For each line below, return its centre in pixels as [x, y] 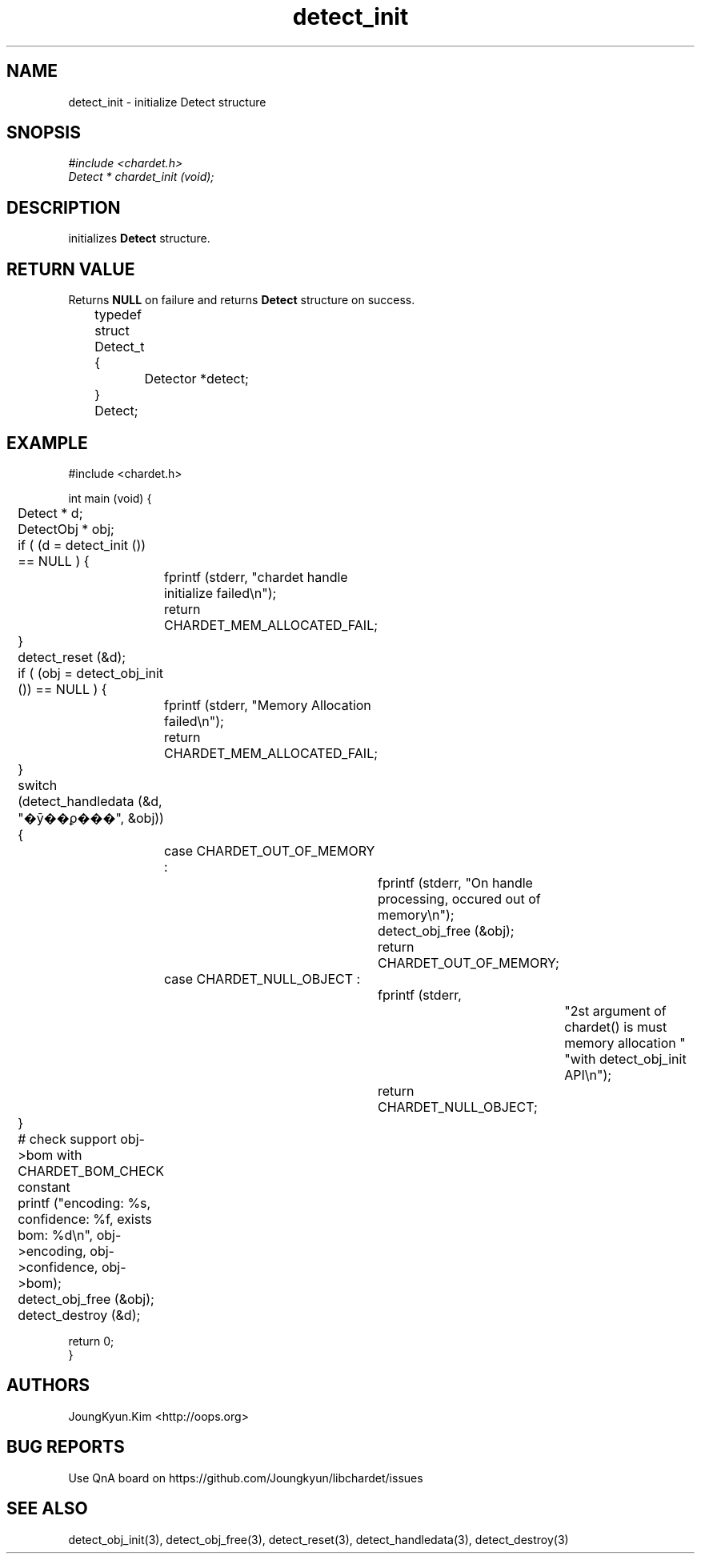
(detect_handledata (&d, [90, 801]
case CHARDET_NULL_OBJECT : [262, 979]
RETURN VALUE [71, 269]
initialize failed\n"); [220, 593]
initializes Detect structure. [139, 239]
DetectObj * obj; [66, 529]
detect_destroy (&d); [79, 1315]
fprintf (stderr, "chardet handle [256, 577]
